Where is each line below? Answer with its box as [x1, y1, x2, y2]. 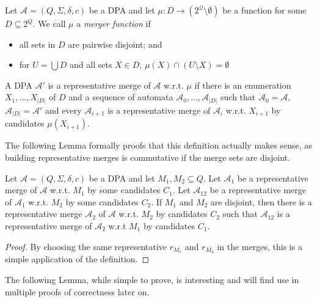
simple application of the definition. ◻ [5, 252, 150, 265]
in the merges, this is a [217, 240, 302, 252]
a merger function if [76, 17, 151, 29]
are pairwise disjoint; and [68, 37, 162, 50]
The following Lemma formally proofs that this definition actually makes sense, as [5, 139, 312, 152]
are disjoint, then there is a [210, 195, 312, 208]
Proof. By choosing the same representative [5, 240, 167, 252]
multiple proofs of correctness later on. [5, 285, 150, 298]
